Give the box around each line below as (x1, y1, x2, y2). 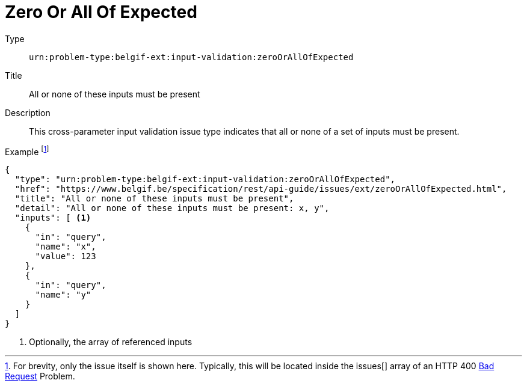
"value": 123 (35, 251, 96, 262)
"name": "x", (35, 242, 96, 252)
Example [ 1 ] (5, 144, 49, 157)
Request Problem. (5, 371, 75, 382)
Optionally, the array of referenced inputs (29, 337, 193, 348)
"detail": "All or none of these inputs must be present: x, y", (14, 203, 330, 213)
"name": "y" (35, 290, 91, 300)
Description (5, 107, 51, 118)
